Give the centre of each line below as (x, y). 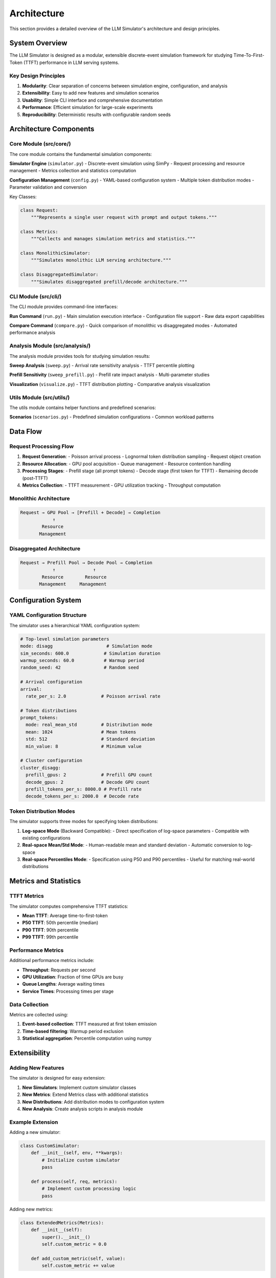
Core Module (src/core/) (40, 144)
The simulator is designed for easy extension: (57, 1078)
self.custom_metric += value (78, 1266)
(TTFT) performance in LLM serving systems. (72, 62)
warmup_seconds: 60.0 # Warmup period (82, 660)
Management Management (73, 584)
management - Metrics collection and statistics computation (73, 171)
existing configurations (47, 838)
